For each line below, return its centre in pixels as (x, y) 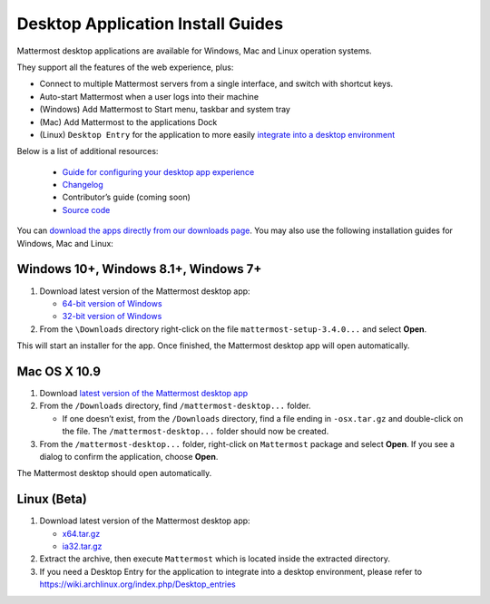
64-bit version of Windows (112, 303)
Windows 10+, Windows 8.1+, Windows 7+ (139, 269)
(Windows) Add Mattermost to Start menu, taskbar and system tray (165, 110)
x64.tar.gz (81, 533)
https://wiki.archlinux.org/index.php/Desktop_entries (137, 584)
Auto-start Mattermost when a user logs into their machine (149, 96)
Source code (86, 209)
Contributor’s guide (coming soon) (126, 197)
